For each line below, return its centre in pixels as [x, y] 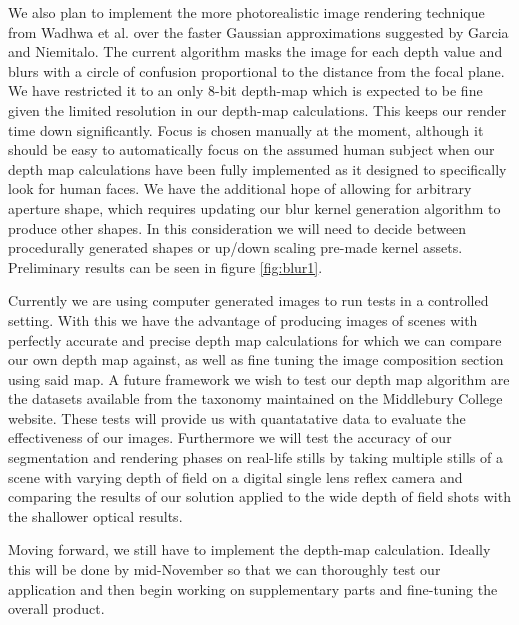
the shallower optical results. [95, 515]
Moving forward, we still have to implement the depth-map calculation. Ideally [249, 549]
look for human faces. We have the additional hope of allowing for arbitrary [240, 188]
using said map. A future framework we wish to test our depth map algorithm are [259, 378]
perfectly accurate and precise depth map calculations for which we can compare [255, 339]
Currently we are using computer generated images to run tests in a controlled [248, 300]
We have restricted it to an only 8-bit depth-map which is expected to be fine [245, 90]
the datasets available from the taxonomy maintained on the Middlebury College [255, 398]
